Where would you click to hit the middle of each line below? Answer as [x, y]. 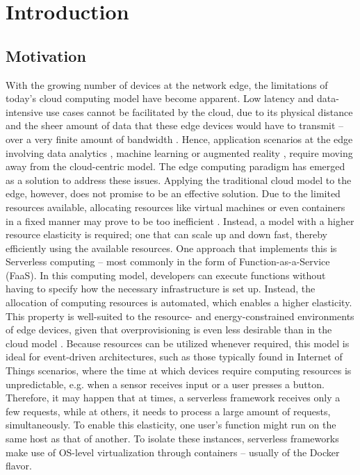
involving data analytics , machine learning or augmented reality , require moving [179, 152]
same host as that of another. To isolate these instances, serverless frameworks [172, 439]
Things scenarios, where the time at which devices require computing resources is [179, 370]
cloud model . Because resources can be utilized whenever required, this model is [178, 343]
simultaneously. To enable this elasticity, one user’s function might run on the [171, 425]
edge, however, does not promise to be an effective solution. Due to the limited [173, 193]
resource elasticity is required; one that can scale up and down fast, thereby [166, 234]
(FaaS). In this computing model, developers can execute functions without [166, 275]
